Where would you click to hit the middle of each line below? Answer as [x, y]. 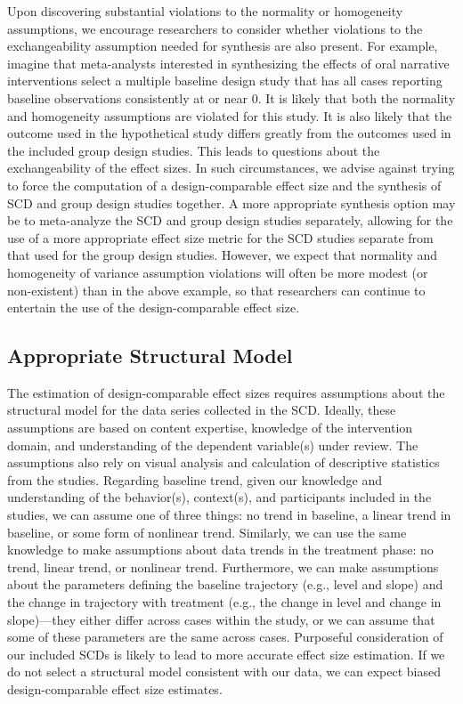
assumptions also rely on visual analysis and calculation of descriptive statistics [223, 462]
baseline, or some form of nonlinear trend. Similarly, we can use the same [207, 532]
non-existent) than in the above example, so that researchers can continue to [216, 290]
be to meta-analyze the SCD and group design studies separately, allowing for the [230, 220]
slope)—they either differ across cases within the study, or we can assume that [221, 619]
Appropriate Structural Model [150, 356]
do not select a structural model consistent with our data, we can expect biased [224, 672]
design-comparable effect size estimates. [115, 688]
